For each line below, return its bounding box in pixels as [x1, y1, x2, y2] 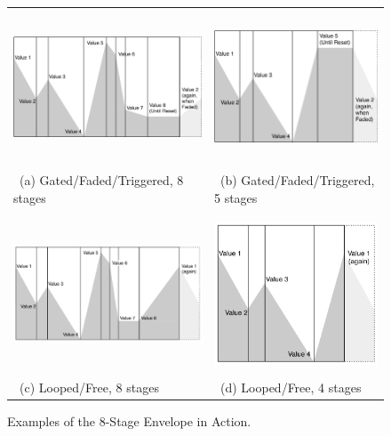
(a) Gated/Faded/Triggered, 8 [19, 171, 184, 190]
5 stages [213, 188, 258, 206]
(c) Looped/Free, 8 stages [19, 377, 159, 396]
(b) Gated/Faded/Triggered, [219, 171, 375, 190]
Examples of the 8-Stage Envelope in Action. [7, 411, 251, 430]
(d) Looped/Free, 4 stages [219, 377, 362, 396]
